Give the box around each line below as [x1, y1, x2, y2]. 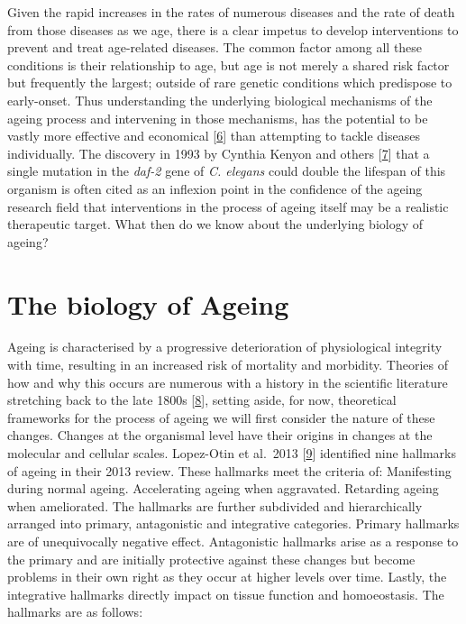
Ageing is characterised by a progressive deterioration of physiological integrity [7, 337, 443, 356]
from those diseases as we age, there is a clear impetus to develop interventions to [7, 20, 459, 39]
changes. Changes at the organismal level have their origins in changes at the [7, 426, 433, 445]
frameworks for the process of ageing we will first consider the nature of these [7, 408, 435, 427]
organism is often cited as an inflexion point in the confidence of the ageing [7, 179, 423, 197]
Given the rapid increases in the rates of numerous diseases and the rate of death [7, 3, 455, 21]
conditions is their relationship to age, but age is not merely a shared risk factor [7, 55, 450, 74]
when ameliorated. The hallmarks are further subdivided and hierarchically [7, 496, 423, 515]
